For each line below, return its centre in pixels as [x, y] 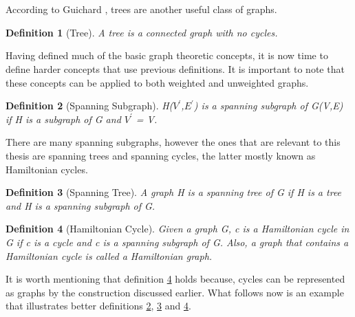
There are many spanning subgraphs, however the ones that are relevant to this [173, 142]
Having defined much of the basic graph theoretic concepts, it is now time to [167, 55]
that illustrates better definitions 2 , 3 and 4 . [98, 306]
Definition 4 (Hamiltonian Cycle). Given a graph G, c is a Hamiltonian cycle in [177, 229]
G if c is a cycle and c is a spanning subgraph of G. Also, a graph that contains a [177, 242]
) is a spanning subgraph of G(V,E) [268, 106]
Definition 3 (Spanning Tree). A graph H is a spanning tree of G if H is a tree [174, 192]
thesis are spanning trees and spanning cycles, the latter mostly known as [161, 155]
